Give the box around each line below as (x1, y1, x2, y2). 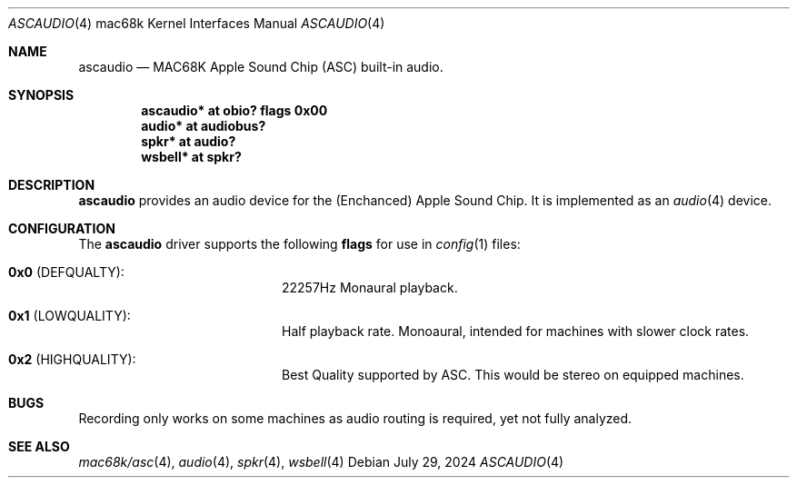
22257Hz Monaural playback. (282, 280, 458, 295)
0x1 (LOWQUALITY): (8, 308, 131, 323)
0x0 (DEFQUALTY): (8, 264, 125, 280)
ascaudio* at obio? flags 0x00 (141, 103, 328, 118)
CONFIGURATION (8, 221, 115, 236)
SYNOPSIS (8, 87, 75, 103)
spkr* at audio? (141, 134, 236, 149)
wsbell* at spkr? (141, 149, 242, 164)
